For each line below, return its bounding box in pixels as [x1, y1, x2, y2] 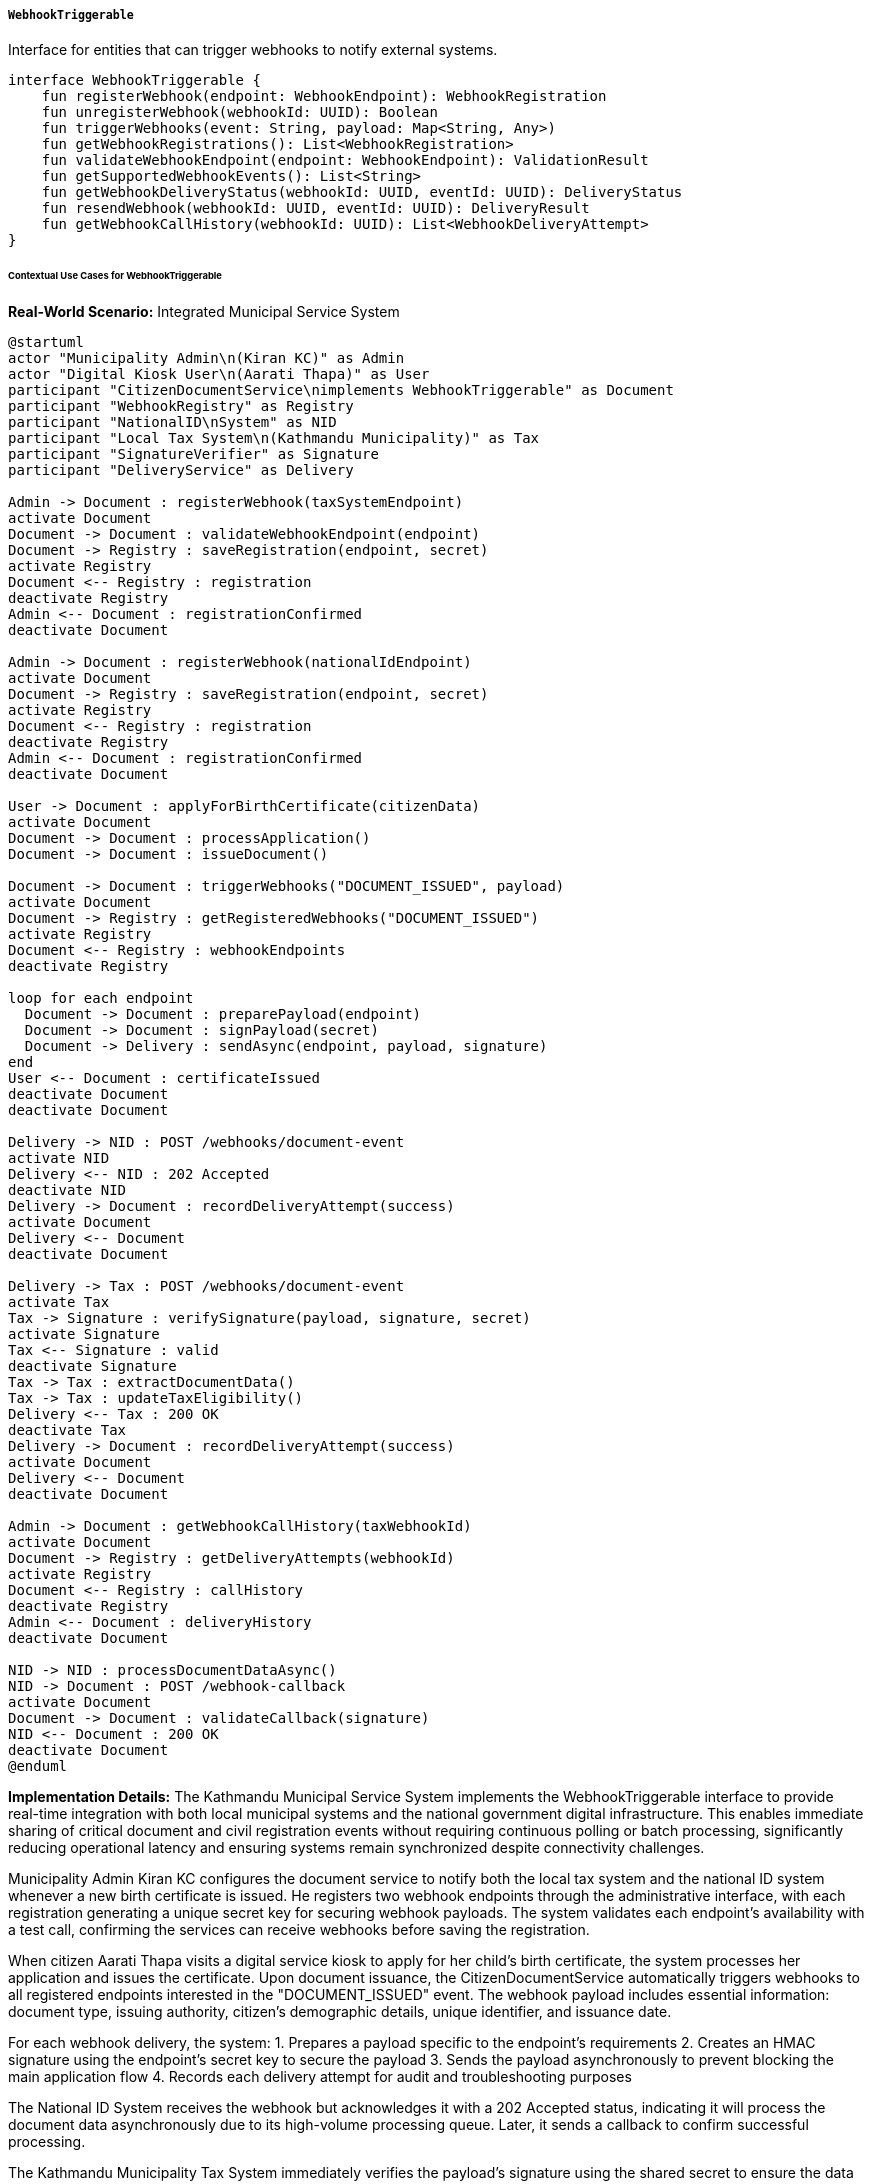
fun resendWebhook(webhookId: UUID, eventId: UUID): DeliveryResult [41, 200, 590, 217]
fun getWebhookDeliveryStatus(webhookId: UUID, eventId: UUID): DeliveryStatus [41, 184, 683, 201]
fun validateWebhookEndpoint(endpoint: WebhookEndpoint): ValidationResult [41, 152, 649, 169]
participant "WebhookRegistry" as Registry [8, 398, 354, 415]
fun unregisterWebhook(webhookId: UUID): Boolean [41, 104, 438, 121]
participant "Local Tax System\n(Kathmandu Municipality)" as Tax [8, 430, 540, 447]
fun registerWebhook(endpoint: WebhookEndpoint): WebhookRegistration [41, 88, 607, 105]
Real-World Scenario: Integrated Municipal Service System [8, 303, 400, 321]
